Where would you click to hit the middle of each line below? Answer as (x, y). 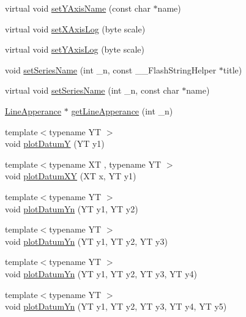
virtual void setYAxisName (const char (78, 8)
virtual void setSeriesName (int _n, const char (92, 90)
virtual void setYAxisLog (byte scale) (75, 49)
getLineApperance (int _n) (122, 110)
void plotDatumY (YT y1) (55, 144)
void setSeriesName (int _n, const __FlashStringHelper (111, 69)
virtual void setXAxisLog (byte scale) (75, 28)
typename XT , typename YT (105, 164)
